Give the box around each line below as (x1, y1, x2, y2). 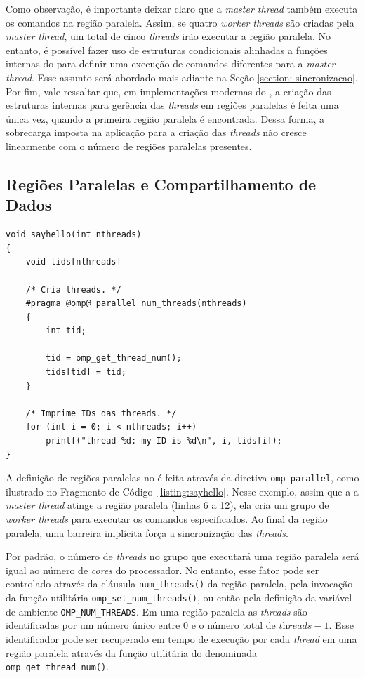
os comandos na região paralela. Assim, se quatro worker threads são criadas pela (6, 15, 354, 29)
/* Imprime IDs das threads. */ (25, 408, 177, 418)
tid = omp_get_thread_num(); (46, 353, 182, 364)
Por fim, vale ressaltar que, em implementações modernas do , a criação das (6, 84, 331, 98)
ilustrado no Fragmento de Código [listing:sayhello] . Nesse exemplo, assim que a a (6, 484, 359, 498)
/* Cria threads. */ (25, 284, 121, 295)
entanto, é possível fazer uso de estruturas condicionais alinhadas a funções (6, 42, 328, 57)
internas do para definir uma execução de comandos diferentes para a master (6, 56, 336, 71)
